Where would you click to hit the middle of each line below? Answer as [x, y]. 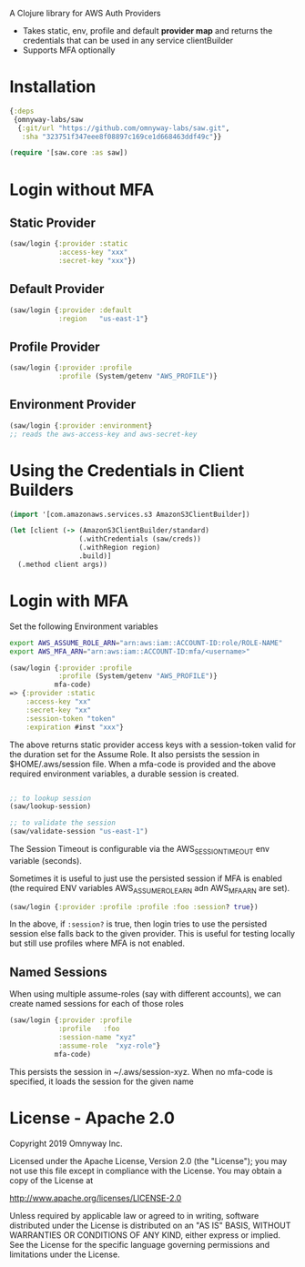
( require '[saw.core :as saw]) [69, 153]
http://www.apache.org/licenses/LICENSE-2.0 [96, 1198]
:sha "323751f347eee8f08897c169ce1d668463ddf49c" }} [122, 137]
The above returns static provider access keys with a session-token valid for [152, 745]
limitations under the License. [65, 1254]
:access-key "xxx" [93, 253]
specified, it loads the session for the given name [102, 1081]
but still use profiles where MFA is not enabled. [97, 943]
